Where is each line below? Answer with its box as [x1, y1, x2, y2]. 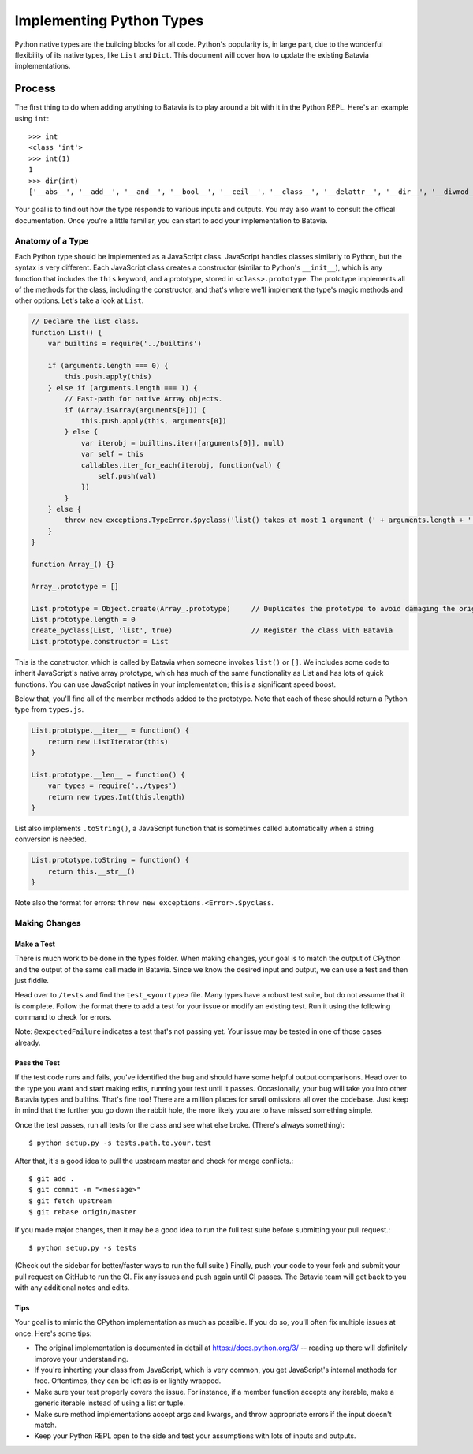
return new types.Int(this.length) [47, 792, 185, 801]
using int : [14, 114, 50, 123]
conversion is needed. [14, 834, 87, 844]
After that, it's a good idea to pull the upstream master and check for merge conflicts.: [14, 1156, 294, 1165]
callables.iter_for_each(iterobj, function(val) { [80, 460, 281, 469]
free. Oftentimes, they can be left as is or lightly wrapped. [34, 1376, 222, 1385]
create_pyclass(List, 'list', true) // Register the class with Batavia [31, 626, 393, 635]
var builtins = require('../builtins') [47, 339, 203, 349]
